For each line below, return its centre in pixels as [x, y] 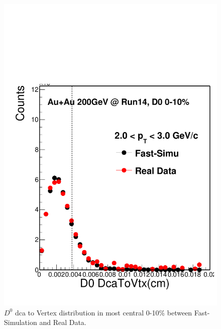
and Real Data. [63, 322]
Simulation [21, 322]
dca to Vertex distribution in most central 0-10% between [103, 312]
